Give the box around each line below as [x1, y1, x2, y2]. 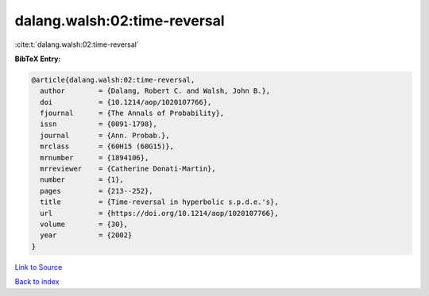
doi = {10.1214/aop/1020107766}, [40, 98, 212, 106]
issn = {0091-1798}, [40, 120, 158, 129]
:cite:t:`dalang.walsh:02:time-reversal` [14, 40, 139, 49]
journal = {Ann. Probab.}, [40, 131, 170, 140]
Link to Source [14, 262, 63, 271]
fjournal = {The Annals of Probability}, [40, 109, 225, 118]
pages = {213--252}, [40, 186, 154, 195]
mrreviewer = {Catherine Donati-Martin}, [40, 164, 216, 174]
